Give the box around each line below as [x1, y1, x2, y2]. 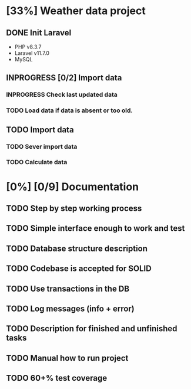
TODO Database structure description [6, 243, 148, 253]
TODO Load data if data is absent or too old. [6, 106, 133, 115]
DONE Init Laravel [6, 28, 72, 38]
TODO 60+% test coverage [6, 373, 108, 383]
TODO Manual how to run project [6, 353, 129, 363]
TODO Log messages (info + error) [6, 304, 135, 313]
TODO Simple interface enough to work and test [6, 223, 185, 234]
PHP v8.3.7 [14, 43, 42, 50]
